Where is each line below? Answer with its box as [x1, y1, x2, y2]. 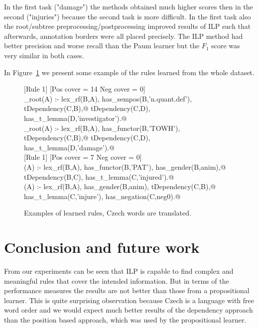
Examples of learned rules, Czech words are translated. [24, 208, 191, 218]
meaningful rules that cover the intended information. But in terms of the [4, 275, 229, 286]
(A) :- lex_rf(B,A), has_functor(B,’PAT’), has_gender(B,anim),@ [24, 161, 226, 172]
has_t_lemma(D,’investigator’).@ [24, 112, 127, 123]
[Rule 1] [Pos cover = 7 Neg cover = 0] [24, 152, 142, 162]
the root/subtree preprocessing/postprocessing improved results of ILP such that [4, 21, 251, 31]
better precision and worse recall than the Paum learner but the [4, 40, 200, 51]
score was [211, 40, 240, 51]
